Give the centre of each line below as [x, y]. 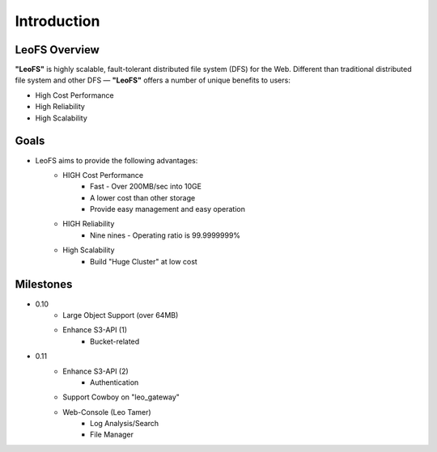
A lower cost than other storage [143, 197]
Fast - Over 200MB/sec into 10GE [146, 187]
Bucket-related [115, 341]
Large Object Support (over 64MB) [121, 315]
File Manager [112, 435]
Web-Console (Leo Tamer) [107, 412]
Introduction [57, 21]
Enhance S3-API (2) [95, 371]
